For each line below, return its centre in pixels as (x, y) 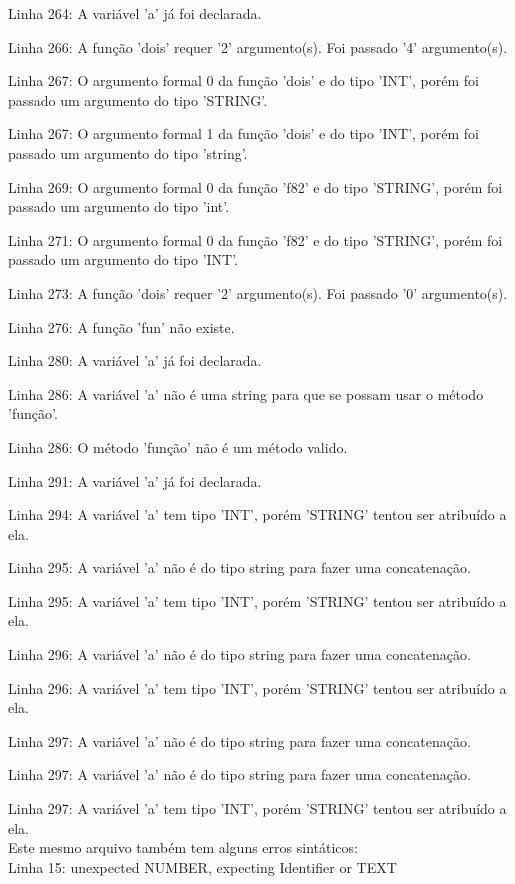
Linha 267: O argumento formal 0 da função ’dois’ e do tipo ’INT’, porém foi (243, 80)
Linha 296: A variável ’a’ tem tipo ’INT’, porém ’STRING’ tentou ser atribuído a (257, 687)
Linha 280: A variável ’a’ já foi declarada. (135, 360)
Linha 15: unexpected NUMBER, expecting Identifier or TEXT (202, 866)
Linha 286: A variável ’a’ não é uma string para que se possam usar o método (246, 393)
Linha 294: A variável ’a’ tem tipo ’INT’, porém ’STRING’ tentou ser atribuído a (257, 514)
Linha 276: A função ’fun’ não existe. (121, 326)
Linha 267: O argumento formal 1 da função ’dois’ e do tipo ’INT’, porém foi (243, 133)
